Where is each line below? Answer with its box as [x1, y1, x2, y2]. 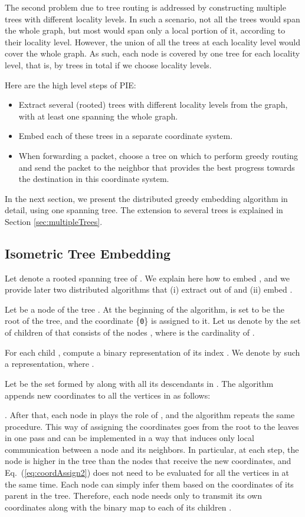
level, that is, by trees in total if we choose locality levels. [5, 58, 212, 71]
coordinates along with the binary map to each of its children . [5, 501, 232, 513]
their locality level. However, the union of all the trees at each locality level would [5, 35, 301, 48]
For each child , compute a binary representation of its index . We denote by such [5, 346, 300, 358]
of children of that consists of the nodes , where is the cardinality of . [5, 326, 255, 339]
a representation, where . [5, 357, 94, 370]
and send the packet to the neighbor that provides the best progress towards [18, 161, 295, 173]
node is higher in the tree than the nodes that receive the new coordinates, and [5, 455, 291, 467]
